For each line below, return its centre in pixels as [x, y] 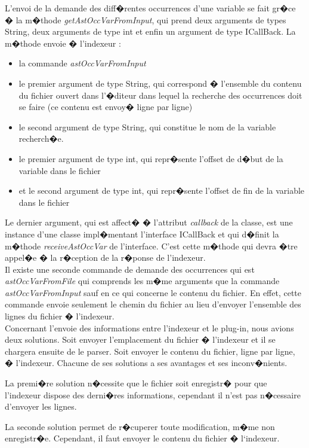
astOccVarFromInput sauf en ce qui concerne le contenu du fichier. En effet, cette [153, 292]
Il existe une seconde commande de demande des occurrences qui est [130, 269]
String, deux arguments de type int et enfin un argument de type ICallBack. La [150, 31]
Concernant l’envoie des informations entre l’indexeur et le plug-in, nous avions [149, 327]
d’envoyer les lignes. [41, 406]
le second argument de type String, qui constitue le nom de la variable [147, 127]
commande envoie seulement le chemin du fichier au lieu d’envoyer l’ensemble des [153, 304]
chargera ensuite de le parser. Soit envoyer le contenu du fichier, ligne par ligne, [150, 351]
